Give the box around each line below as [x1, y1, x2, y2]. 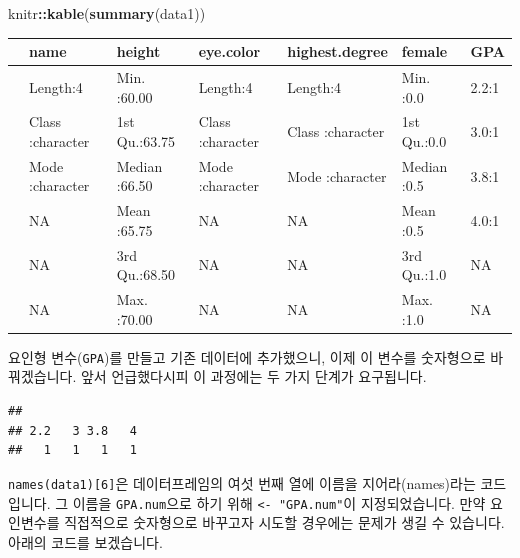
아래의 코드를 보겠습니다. [8, 531, 163, 552]
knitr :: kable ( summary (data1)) [8, 3, 206, 23]
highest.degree [287, 41, 388, 62]
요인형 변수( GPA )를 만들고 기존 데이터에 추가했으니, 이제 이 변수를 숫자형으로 [8, 346, 486, 367]
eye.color [198, 41, 261, 62]
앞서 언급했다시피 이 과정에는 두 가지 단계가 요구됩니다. [80, 366, 427, 387]
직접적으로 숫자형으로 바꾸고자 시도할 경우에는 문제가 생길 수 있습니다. [64, 512, 505, 533]
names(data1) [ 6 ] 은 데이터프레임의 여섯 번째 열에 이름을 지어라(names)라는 [8, 472, 476, 493]
